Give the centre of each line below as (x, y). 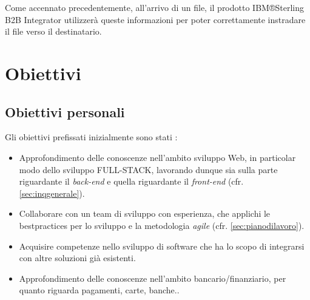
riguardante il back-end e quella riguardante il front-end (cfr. (131, 181)
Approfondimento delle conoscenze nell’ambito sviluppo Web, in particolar (157, 157)
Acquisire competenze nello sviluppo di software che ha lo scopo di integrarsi (162, 246)
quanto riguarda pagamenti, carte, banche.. (99, 290)
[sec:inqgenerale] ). (52, 193)
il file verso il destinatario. (53, 31)
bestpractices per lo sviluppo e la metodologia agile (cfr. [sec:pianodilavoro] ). (162, 225)
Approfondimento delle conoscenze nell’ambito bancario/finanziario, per (153, 278)
